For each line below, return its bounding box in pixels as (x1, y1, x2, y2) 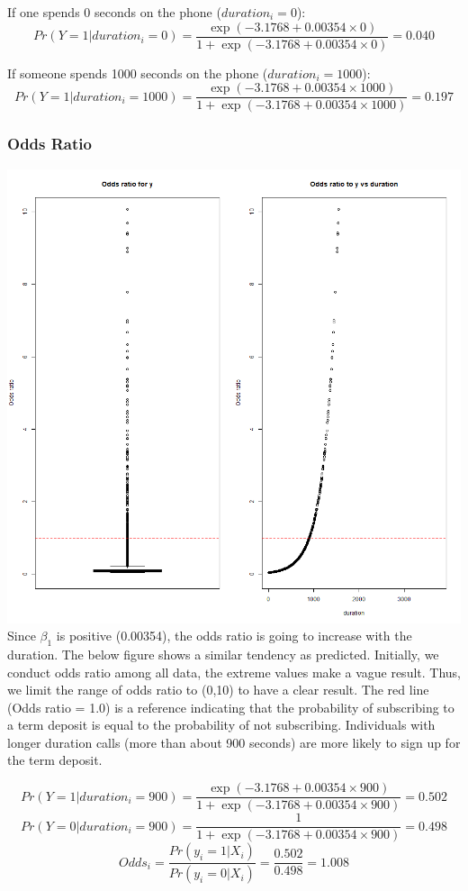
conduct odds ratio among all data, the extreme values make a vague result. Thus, (7, 662, 461, 681)
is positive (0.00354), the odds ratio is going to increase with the (56, 626, 412, 645)
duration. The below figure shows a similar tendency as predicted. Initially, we (7, 644, 439, 663)
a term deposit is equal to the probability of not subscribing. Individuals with (7, 715, 436, 734)
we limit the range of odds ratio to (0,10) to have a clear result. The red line (7, 680, 429, 699)
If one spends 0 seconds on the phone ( (7, 3, 221, 21)
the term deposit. (7, 750, 103, 769)
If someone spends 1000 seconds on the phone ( (7, 63, 268, 82)
